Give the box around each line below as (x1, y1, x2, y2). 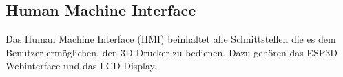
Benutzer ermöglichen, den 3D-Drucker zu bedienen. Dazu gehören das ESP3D (6, 45, 337, 59)
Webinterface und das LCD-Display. (6, 58, 157, 73)
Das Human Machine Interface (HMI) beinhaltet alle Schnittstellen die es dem (6, 32, 336, 46)
